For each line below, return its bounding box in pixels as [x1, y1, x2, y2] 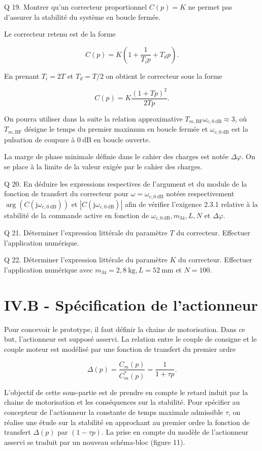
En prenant [4, 70, 40, 81]
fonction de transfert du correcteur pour [4, 188, 128, 199]
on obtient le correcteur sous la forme [106, 70, 222, 81]
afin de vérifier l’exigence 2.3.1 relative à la [124, 198, 258, 209]
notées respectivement [166, 188, 235, 199]
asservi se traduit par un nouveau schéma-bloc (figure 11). [4, 436, 185, 447]
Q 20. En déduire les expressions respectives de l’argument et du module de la [4, 178, 247, 189]
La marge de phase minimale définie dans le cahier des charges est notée [4, 151, 229, 162]
